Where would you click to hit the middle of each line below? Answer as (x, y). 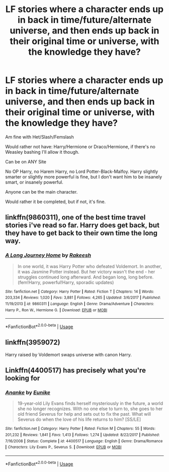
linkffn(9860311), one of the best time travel (75, 217)
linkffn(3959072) (33, 343)
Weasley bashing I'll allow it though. (42, 152)
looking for (23, 378)
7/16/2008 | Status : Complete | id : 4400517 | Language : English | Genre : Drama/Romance (84, 441)
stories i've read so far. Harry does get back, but (82, 225)
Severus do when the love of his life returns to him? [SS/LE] (79, 419)
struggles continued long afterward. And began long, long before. (86, 277)
